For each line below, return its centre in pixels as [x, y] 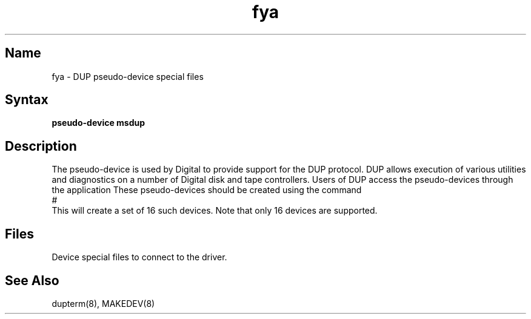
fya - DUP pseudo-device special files [128, 76]
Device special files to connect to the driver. [139, 257]
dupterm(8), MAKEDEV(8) [103, 303]
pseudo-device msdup [99, 123]
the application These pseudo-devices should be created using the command [207, 190]
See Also [32, 280]
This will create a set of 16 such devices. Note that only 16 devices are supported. [215, 211]
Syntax [27, 100]
